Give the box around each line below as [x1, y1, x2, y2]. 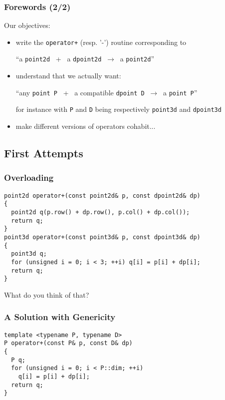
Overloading [4, 171, 54, 184]
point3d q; [11, 250, 47, 258]
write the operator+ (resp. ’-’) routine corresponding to [15, 36, 187, 47]
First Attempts [4, 145, 83, 161]
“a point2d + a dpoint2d [15, 53, 102, 64]
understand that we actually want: [15, 70, 121, 81]
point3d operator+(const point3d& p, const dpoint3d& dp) [4, 233, 201, 241]
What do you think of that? [4, 289, 89, 300]
